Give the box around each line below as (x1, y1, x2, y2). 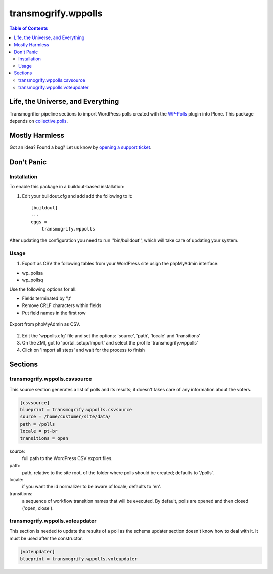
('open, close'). (22, 505, 54, 511)
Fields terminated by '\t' (22, 295, 72, 301)
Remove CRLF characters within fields (22, 302, 102, 309)
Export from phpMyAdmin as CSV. (9, 321, 80, 327)
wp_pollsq (22, 277, 43, 283)
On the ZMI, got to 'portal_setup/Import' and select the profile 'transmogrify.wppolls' (22, 340, 198, 346)
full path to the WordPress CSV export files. (22, 455, 113, 461)
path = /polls (20, 421, 55, 427)
